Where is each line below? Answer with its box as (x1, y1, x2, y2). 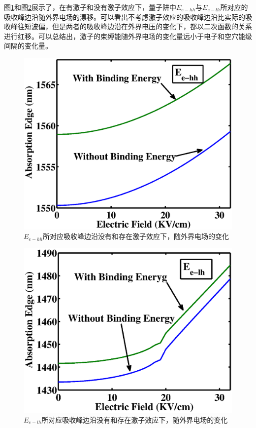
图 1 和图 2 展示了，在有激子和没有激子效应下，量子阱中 (4, 2, 176, 12)
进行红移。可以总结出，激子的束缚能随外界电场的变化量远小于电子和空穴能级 (4, 31, 252, 41)
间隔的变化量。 (4, 40, 52, 51)
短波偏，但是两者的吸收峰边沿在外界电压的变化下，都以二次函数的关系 (24, 21, 252, 32)
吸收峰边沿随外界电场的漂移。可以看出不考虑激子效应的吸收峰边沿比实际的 (4, 11, 245, 22)
